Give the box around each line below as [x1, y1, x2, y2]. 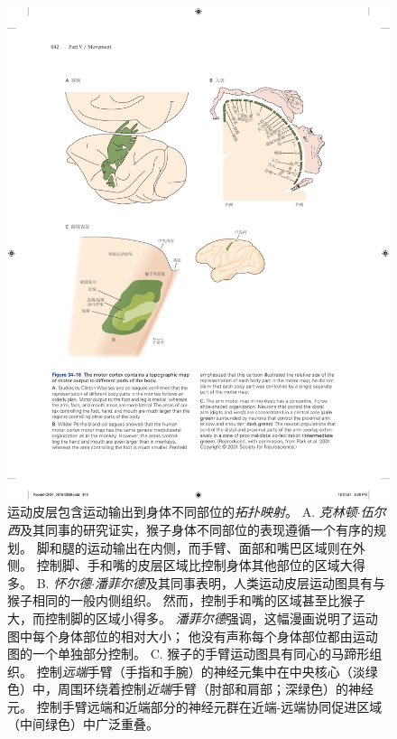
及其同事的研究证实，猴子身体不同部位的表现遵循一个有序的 [20, 519, 374, 538]
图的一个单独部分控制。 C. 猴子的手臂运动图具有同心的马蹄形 [7, 644, 370, 663]
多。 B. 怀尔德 [7, 573, 92, 592]
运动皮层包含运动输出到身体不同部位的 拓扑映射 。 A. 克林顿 [7, 502, 357, 521]
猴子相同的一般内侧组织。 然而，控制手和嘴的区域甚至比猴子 [7, 591, 365, 610]
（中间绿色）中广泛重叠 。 [7, 715, 159, 734]
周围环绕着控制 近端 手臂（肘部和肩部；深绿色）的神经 [57, 679, 374, 698]
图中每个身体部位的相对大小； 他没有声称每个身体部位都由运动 [7, 626, 378, 645]
